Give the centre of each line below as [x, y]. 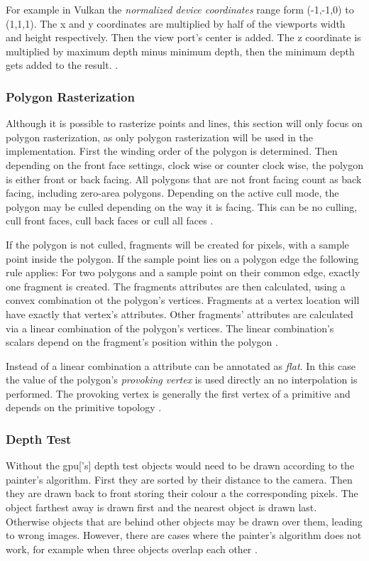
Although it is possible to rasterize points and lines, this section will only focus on [184, 123]
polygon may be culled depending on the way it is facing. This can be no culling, [182, 206]
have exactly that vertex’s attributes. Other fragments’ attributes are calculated [180, 314]
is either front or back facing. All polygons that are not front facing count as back [184, 179]
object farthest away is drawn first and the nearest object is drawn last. [161, 507]
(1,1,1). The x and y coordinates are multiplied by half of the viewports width [176, 23]
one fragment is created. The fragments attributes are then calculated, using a [176, 286]
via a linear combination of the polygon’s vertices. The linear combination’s [170, 328]
